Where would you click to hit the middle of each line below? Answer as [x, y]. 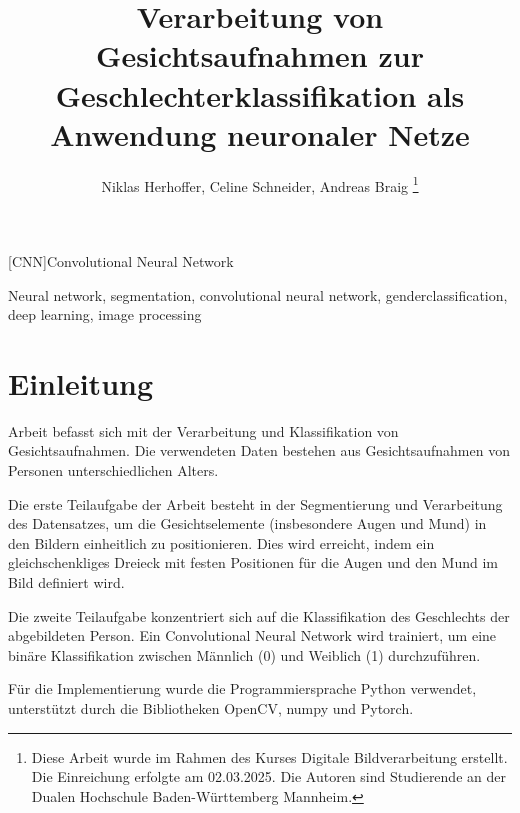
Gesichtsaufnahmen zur [260, 55]
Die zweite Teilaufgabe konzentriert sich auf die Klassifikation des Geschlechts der [259, 615]
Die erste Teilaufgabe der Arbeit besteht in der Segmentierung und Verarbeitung [255, 503]
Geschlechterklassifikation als [260, 94]
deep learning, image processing [105, 314]
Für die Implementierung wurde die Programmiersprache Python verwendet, [242, 688]
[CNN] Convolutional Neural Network [121, 260]
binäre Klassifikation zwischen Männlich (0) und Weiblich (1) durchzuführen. [244, 654]
